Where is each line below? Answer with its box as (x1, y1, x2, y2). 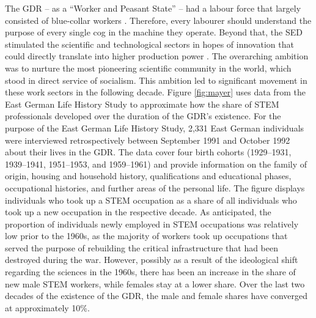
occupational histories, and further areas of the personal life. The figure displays (5, 181, 305, 194)
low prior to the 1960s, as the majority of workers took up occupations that (5, 229, 288, 242)
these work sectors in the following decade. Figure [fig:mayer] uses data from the (5, 86, 306, 98)
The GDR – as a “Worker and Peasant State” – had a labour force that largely (5, 2, 301, 14)
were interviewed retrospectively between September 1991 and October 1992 (5, 133, 290, 146)
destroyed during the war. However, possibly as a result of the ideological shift (5, 253, 298, 266)
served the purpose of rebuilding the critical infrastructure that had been (5, 241, 279, 254)
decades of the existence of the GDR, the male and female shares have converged (5, 289, 308, 302)
